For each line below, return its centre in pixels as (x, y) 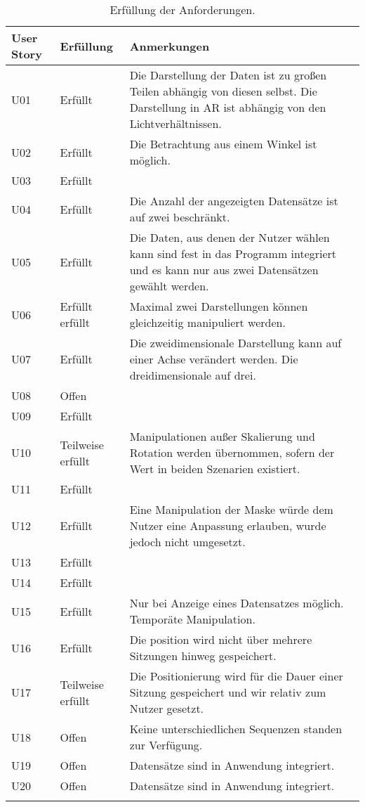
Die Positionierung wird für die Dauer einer (236, 676)
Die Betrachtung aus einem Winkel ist (223, 144)
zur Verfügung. (166, 745)
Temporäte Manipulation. (192, 619)
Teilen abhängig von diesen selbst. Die (223, 91)
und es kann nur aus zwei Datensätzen (224, 270)
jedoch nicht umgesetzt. (187, 542)
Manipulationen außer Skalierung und (222, 436)
